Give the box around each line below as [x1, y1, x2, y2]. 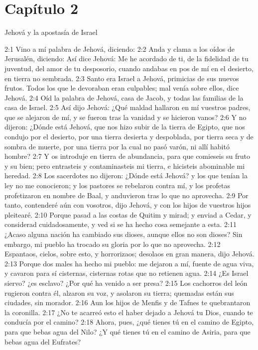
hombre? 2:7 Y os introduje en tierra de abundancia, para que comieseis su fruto [4, 151, 250, 161]
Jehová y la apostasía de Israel [4, 27, 98, 37]
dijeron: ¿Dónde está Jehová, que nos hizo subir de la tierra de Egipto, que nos [4, 121, 245, 132]
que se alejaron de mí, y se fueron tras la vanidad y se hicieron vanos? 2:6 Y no [4, 112, 247, 122]
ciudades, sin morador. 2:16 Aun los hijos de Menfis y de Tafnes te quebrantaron [4, 297, 251, 308]
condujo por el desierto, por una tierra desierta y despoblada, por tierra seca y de [4, 131, 254, 142]
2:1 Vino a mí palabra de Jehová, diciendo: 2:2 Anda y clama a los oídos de [4, 43, 235, 54]
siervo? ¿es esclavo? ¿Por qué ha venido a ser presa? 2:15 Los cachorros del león [4, 277, 248, 288]
